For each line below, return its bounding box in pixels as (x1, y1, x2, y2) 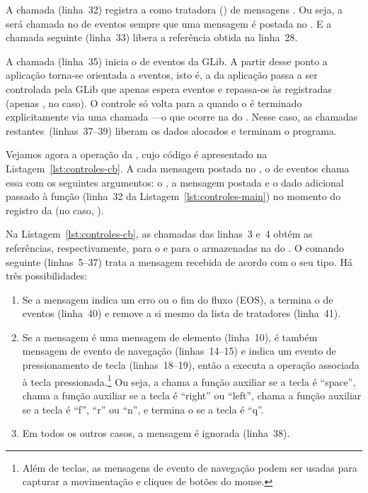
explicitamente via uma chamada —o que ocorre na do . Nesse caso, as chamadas (6, 109, 358, 124)
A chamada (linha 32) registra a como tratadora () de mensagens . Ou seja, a (6, 2, 343, 16)
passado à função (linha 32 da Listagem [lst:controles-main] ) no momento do (6, 189, 341, 204)
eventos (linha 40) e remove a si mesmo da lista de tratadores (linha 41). (22, 306, 341, 321)
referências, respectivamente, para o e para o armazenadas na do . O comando (6, 240, 344, 255)
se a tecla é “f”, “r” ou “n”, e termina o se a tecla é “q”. (22, 401, 264, 416)
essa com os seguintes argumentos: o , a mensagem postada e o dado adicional (6, 175, 344, 189)
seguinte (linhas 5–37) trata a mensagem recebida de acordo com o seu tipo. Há (6, 254, 352, 269)
